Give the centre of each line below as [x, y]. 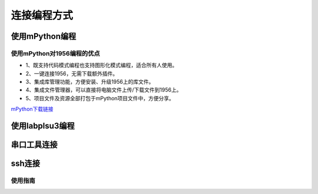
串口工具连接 [34, 145]
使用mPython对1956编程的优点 [55, 53]
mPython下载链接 [32, 109]
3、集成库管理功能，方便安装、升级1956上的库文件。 [90, 82]
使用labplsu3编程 [43, 126]
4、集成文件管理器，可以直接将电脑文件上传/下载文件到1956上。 [104, 90]
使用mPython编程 [44, 36]
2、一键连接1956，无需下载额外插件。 [72, 73]
